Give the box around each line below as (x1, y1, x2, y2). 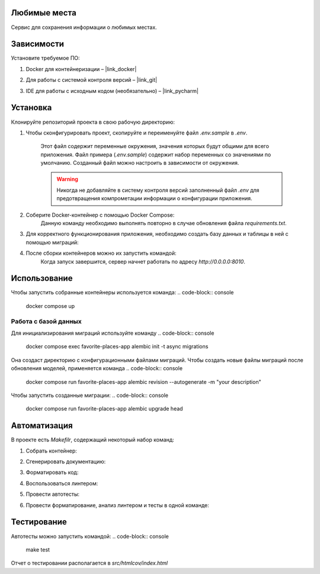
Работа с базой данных (11, 317, 82, 325)
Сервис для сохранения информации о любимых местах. (11, 24, 157, 31)
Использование (11, 273, 73, 284)
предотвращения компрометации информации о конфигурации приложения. (56, 195, 252, 202)
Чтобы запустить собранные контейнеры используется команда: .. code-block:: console (11, 289, 234, 296)
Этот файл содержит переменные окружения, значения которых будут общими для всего (40, 143, 270, 150)
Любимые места (11, 8, 76, 18)
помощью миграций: (25, 239, 79, 246)
